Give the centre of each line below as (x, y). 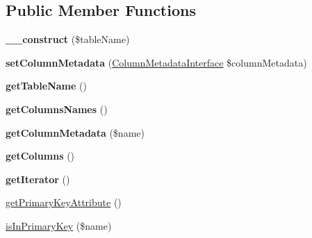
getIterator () (38, 179)
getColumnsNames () (57, 109)
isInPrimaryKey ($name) (59, 225)
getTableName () (46, 86)
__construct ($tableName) (68, 39)
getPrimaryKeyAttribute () (64, 202)
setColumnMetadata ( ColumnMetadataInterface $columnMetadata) (156, 62)
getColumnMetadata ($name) (75, 132)
